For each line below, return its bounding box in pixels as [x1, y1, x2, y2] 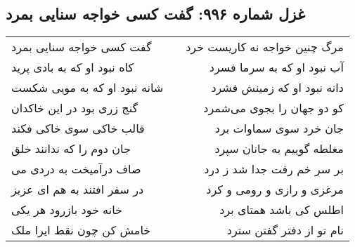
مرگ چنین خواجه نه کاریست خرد [186, 39, 344, 55]
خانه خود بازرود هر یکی [11, 201, 122, 218]
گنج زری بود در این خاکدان [11, 100, 138, 116]
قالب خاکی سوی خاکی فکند [11, 120, 145, 137]
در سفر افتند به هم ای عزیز [11, 181, 144, 198]
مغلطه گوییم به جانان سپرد [214, 140, 344, 157]
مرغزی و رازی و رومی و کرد [206, 181, 344, 198]
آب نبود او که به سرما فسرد [209, 59, 344, 76]
